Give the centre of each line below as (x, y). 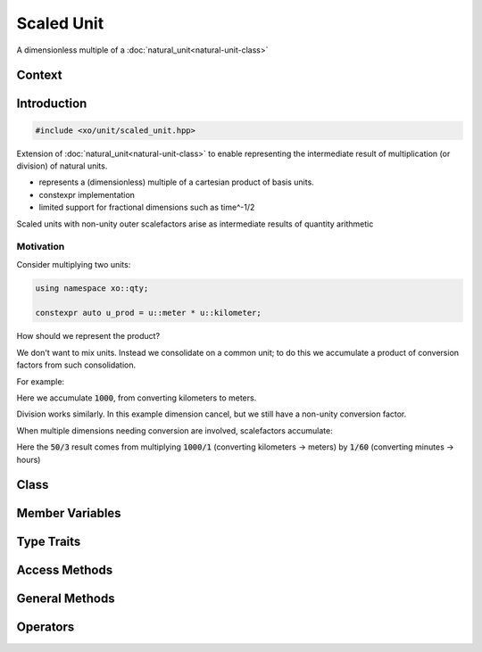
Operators (46, 627)
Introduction (52, 104)
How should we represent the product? (88, 336)
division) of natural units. (62, 166)
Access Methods (65, 570)
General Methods (66, 599)
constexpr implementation (87, 194)
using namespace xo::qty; (92, 288)
